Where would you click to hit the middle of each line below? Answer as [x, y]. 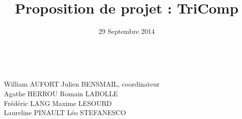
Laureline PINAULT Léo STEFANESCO [65, 112]
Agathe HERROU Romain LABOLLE [61, 93]
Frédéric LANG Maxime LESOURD [58, 103]
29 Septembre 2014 [127, 31]
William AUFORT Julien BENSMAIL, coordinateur [82, 84]
